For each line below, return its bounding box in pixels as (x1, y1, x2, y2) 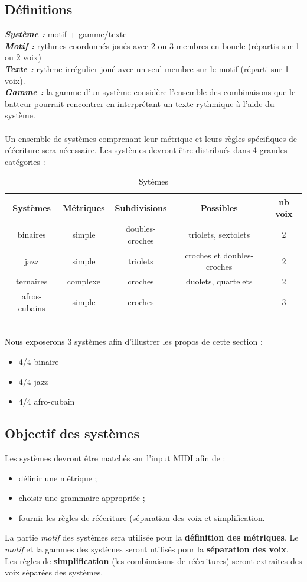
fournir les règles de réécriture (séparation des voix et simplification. (18, 511, 265, 523)
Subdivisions (115, 201, 167, 214)
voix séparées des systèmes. (5, 566, 103, 578)
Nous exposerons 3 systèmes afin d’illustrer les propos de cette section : (5, 335, 263, 348)
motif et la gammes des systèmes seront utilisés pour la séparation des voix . (5, 542, 289, 555)
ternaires (16, 275, 48, 287)
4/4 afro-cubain (18, 395, 75, 408)
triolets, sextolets (188, 228, 250, 241)
